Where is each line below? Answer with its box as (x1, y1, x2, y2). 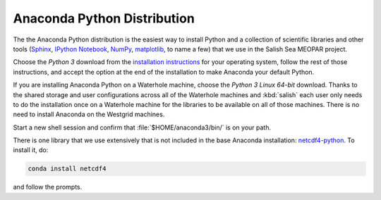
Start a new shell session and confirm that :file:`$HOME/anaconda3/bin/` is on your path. (13, 123, 272, 132)
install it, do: (13, 146, 49, 154)
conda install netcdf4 (28, 165, 107, 173)
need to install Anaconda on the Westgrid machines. (13, 110, 165, 119)
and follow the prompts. (13, 183, 83, 192)
